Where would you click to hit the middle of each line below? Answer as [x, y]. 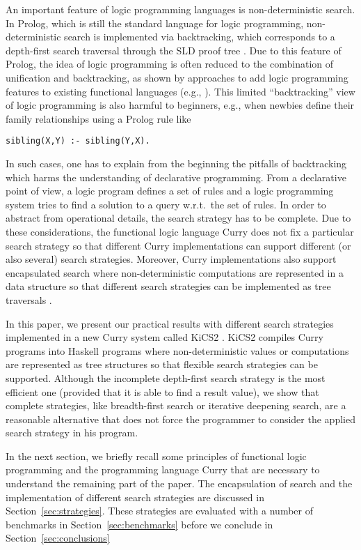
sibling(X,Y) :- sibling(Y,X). [78, 141]
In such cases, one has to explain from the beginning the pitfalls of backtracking [176, 163]
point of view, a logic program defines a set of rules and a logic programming [170, 191]
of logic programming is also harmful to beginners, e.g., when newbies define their [180, 105]
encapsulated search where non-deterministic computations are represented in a [175, 272]
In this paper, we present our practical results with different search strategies [170, 323]
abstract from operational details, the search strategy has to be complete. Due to [178, 218]
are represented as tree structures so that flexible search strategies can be [162, 364]
